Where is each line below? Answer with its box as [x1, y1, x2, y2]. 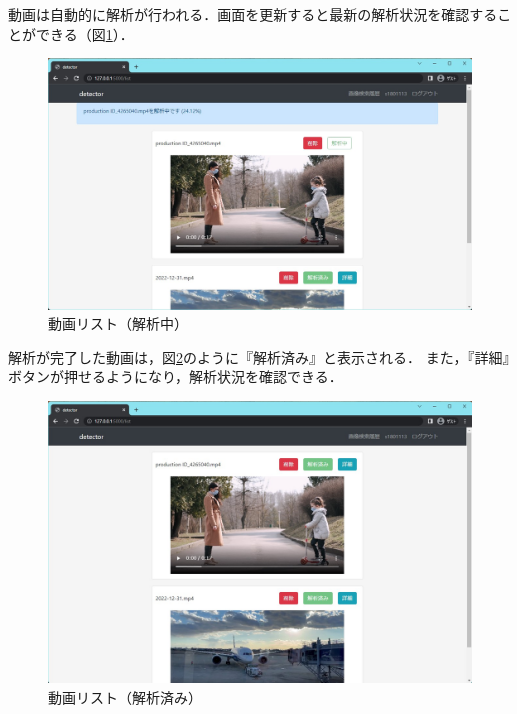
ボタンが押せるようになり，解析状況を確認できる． [8, 366, 343, 387]
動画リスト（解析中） [48, 313, 188, 334]
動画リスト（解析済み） [48, 686, 202, 707]
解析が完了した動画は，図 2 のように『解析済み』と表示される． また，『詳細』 [8, 346, 510, 367]
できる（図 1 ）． [35, 23, 134, 44]
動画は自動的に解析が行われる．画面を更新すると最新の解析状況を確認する [8, 4, 498, 24]
